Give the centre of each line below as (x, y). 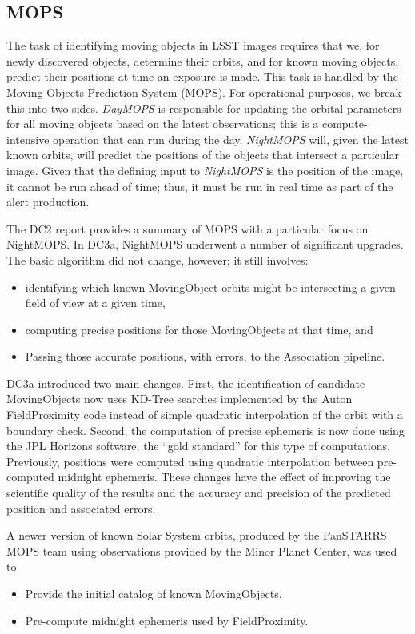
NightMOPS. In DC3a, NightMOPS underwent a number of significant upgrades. (205, 244)
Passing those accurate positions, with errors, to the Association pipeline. (205, 356)
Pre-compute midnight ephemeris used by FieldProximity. (167, 620)
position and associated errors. (81, 508)
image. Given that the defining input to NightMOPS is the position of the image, (205, 170)
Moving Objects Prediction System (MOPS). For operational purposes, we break (204, 92)
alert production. (48, 202)
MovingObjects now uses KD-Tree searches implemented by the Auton (180, 399)
